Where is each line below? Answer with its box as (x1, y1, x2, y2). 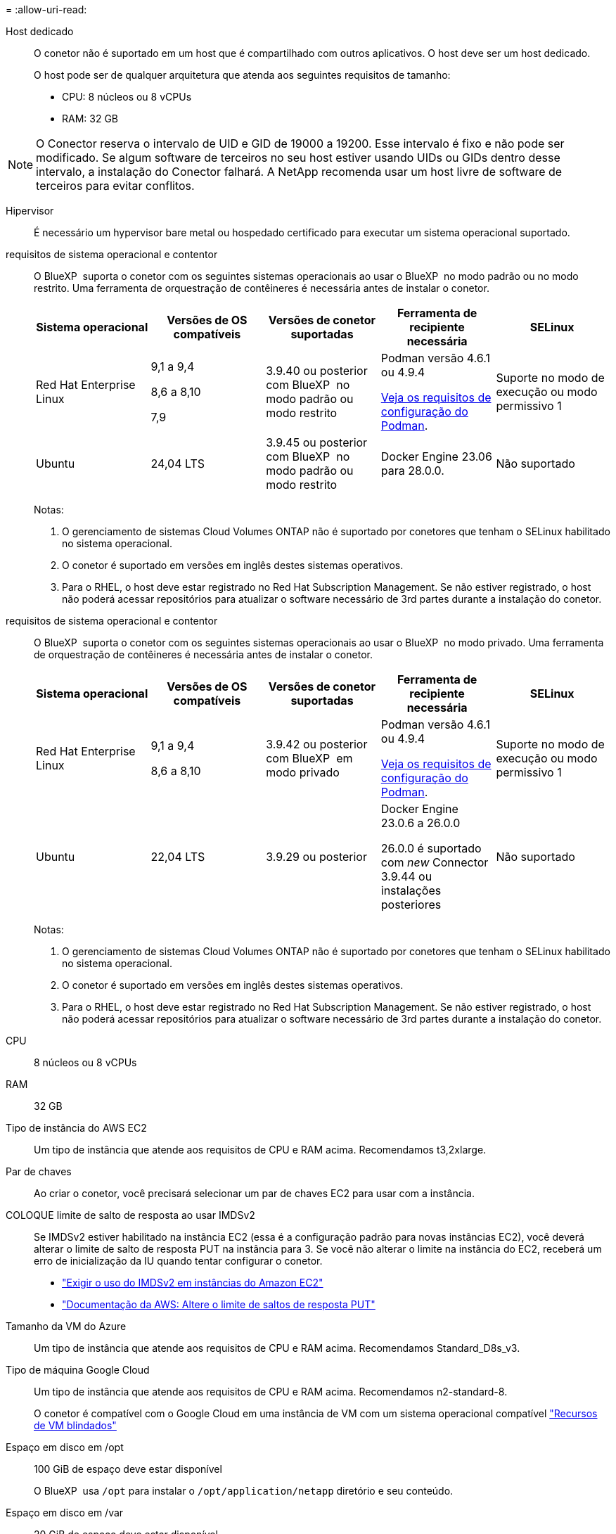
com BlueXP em (266, 751, 353, 765)
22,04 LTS (150, 850, 205, 864)
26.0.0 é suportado (380, 841, 482, 855)
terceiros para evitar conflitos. (36, 179, 195, 193)
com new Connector (380, 855, 489, 869)
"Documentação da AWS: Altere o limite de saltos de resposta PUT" (62, 1298, 376, 1310)
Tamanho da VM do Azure (6, 1320, 127, 1332)
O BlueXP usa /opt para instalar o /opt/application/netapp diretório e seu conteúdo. (34, 1485, 454, 1497)
